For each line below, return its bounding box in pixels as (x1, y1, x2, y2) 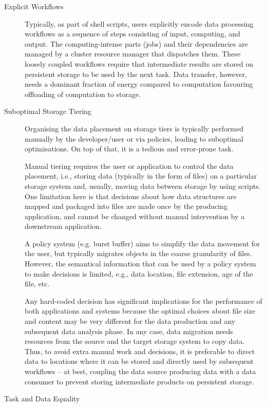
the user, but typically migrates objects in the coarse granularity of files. (25, 248, 252, 259)
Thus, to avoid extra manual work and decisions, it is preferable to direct (25, 345, 255, 356)
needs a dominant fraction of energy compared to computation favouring (25, 79, 253, 89)
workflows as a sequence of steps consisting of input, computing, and (25, 28, 240, 39)
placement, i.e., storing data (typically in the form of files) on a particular (25, 170, 257, 181)
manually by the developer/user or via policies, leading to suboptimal (25, 133, 243, 144)
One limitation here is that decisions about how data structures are (25, 190, 237, 201)
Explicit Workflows (4, 1, 64, 11)
